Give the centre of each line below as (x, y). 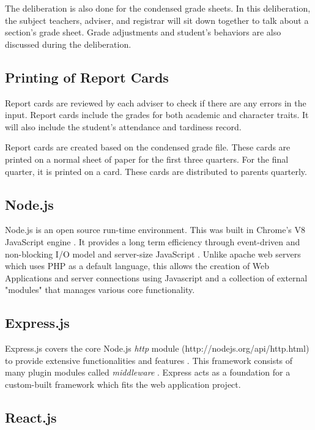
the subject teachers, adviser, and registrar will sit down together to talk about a (157, 20)
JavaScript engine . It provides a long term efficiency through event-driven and (153, 241)
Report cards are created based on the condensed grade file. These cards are (148, 147)
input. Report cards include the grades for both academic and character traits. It (157, 115)
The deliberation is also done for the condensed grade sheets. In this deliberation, (158, 8)
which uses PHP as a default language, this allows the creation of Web (137, 266)
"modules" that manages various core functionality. (100, 290)
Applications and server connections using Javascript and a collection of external (156, 277)
